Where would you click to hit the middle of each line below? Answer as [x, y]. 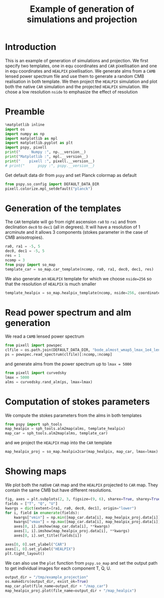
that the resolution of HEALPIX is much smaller [51, 284]
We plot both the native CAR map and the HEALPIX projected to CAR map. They [82, 485]
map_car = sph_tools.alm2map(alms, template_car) [57, 433]
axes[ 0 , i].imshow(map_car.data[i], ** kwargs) [62, 526]
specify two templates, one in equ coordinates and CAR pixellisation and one [81, 66]
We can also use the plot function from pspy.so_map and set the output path [81, 563]
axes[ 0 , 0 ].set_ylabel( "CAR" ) [36, 544]
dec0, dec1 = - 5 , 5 [25, 251]
